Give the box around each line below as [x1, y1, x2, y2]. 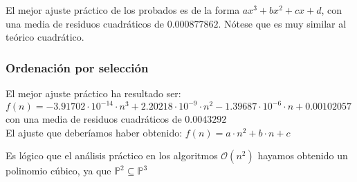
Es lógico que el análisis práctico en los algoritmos [6, 148, 218, 163]
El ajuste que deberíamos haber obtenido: [6, 125, 183, 139]
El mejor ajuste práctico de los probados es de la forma [6, 3, 240, 17]
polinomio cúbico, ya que [6, 163, 111, 178]
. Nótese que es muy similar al [218, 16, 347, 30]
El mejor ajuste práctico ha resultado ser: [6, 86, 181, 100]
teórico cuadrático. [6, 30, 84, 44]
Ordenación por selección [6, 59, 149, 76]
